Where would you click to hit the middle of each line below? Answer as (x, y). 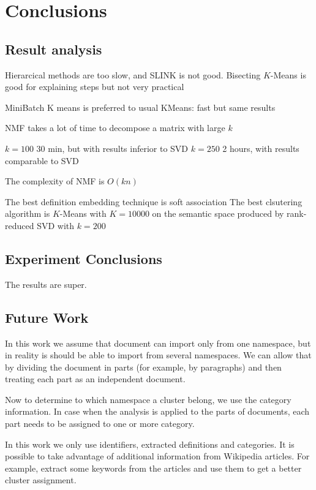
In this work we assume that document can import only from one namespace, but (158, 343)
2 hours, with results (261, 148)
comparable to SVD (42, 160)
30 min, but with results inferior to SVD (112, 148)
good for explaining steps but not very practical (95, 87)
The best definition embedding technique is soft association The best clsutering (154, 201)
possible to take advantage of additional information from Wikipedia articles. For (157, 456)
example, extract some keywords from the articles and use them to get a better (153, 468)
